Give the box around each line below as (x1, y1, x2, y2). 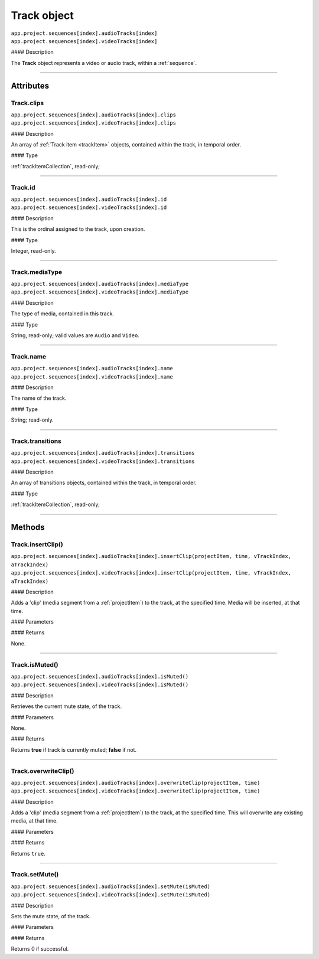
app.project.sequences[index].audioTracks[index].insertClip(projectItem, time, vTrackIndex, (11, 553, 292, 560)
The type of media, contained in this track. (11, 310, 115, 317)
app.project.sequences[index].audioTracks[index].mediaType (11, 280, 189, 288)
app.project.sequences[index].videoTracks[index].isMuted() (11, 681, 189, 688)
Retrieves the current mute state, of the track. (11, 703, 122, 710)
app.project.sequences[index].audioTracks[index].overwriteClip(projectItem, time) (11, 779, 261, 786)
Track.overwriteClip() (11, 766, 74, 775)
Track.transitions (11, 437, 62, 445)
